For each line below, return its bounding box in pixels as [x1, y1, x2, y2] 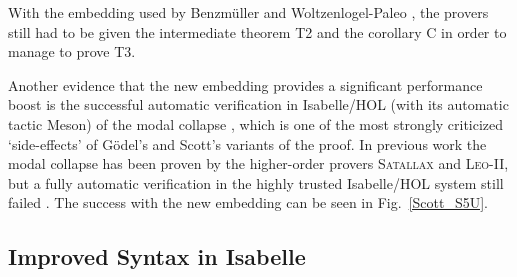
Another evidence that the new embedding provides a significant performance [8, 74, 483, 95]
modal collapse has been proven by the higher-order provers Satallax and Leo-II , [8, 153, 509, 174]
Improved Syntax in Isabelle [8, 241, 306, 272]
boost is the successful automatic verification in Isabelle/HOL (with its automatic [8, 94, 509, 115]
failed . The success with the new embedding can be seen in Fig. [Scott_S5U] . [8, 192, 489, 213]
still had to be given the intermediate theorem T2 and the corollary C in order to [8, 21, 507, 42]
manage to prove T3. [8, 41, 136, 62]
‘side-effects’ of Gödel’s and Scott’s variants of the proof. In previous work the [8, 133, 487, 154]
